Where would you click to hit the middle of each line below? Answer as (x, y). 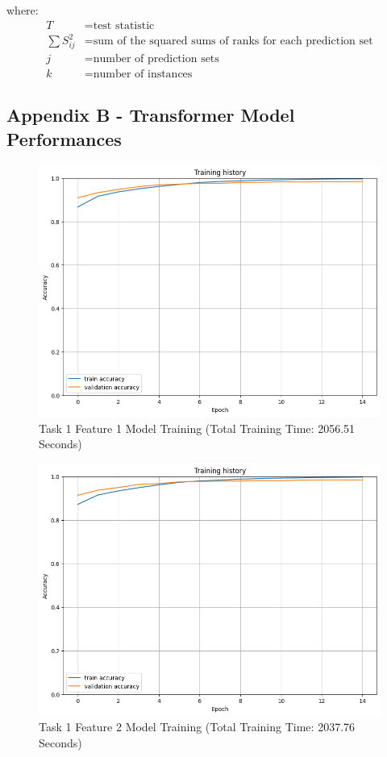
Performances (64, 138)
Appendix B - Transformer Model (151, 115)
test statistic (124, 25)
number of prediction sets (156, 58)
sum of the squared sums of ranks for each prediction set (233, 42)
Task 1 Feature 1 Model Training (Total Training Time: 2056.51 (197, 428)
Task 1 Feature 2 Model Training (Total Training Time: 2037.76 (197, 727)
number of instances (143, 74)
